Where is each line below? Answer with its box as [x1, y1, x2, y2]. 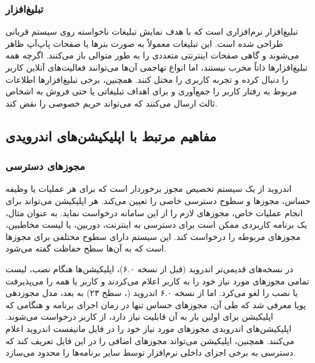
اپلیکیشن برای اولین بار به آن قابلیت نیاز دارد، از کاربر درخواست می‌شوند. [5, 310, 274, 323]
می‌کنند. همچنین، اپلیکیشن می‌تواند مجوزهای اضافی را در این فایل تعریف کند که [5, 334, 295, 347]
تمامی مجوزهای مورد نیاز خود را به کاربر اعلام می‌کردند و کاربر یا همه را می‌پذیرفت [5, 274, 310, 287]
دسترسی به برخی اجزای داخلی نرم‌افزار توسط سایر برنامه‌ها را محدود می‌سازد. [5, 346, 296, 359]
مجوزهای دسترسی [5, 158, 85, 174]
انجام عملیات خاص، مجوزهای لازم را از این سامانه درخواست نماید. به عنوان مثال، [5, 206, 303, 219]
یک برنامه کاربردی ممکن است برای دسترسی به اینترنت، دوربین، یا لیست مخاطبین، [5, 218, 307, 231]
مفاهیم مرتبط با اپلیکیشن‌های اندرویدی [5, 126, 216, 145]
